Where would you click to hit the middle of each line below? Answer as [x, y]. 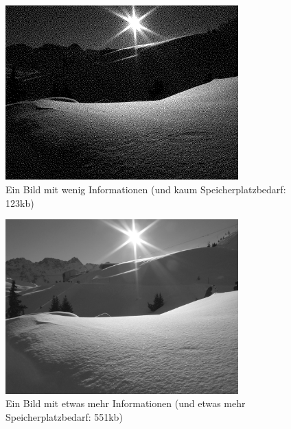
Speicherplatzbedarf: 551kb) [64, 416]
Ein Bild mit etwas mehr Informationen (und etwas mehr [126, 403]
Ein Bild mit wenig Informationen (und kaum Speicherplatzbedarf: [146, 189]
